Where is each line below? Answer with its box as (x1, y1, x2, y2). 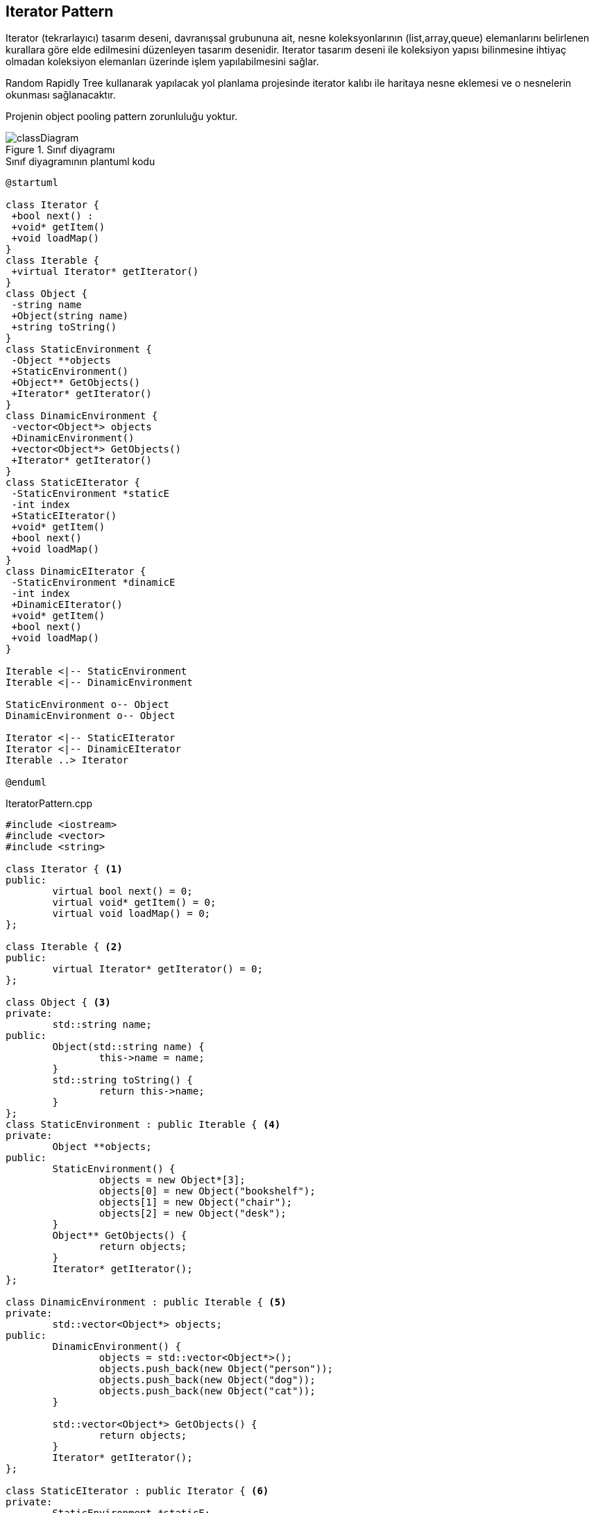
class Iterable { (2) (6, 941, 123, 953)
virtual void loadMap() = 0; (52, 908, 211, 920)
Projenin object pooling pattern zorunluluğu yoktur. (6, 110, 238, 123)
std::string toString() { (52, 1074, 193, 1086)
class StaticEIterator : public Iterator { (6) (6, 1485, 269, 1497)
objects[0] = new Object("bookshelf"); (99, 1185, 316, 1197)
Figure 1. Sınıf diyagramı (6, 144, 115, 156)
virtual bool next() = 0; (52, 886, 193, 897)
